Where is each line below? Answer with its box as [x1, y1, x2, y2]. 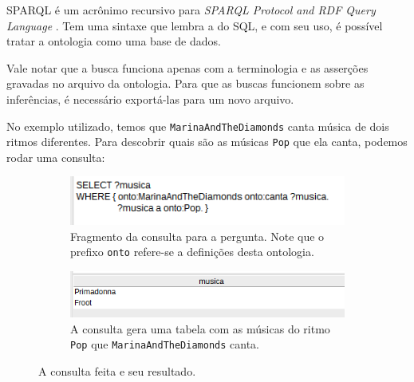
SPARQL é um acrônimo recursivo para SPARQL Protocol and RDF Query [6, 2, 376, 18]
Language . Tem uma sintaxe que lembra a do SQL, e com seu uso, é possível [6, 17, 383, 33]
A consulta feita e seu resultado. [38, 362, 196, 379]
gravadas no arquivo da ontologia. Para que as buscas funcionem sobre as [6, 75, 365, 92]
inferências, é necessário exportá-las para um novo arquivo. [6, 90, 294, 107]
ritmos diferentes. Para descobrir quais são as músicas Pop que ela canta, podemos [6, 133, 408, 150]
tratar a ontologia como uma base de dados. [6, 33, 221, 49]
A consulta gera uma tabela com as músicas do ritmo [70, 320, 330, 337]
